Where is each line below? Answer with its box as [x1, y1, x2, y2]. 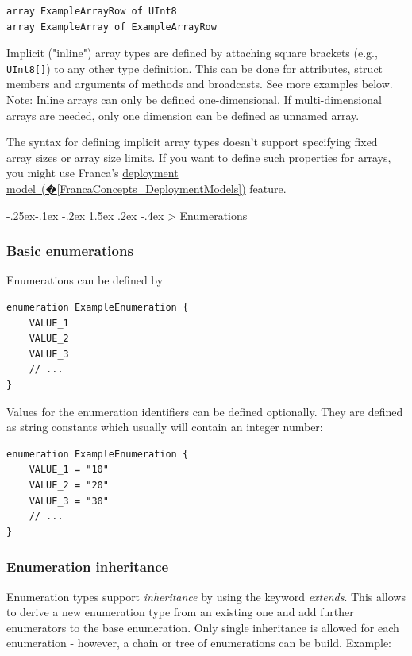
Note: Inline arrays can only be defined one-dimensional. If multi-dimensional [6, 91, 382, 108]
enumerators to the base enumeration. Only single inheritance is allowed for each [6, 619, 399, 635]
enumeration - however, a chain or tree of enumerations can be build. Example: [6, 635, 392, 651]
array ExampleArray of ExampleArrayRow [6, 21, 217, 33]
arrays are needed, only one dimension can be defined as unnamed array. [6, 106, 360, 123]
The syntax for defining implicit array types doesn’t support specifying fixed [6, 133, 378, 150]
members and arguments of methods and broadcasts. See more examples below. [6, 75, 393, 92]
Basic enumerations [6, 241, 133, 260]
